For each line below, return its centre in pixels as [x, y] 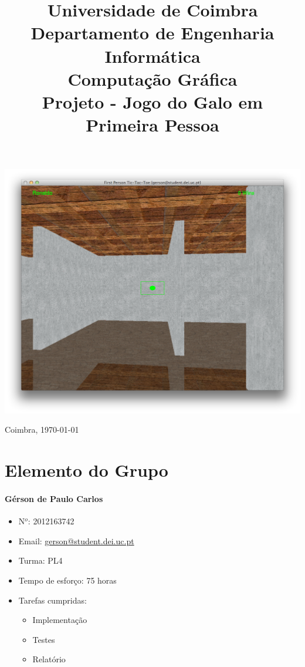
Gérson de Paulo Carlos [54, 498]
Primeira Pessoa [152, 125]
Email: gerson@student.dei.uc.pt [76, 540]
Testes [44, 639]
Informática [152, 55]
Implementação [60, 620]
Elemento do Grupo [87, 470]
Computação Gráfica [152, 78]
